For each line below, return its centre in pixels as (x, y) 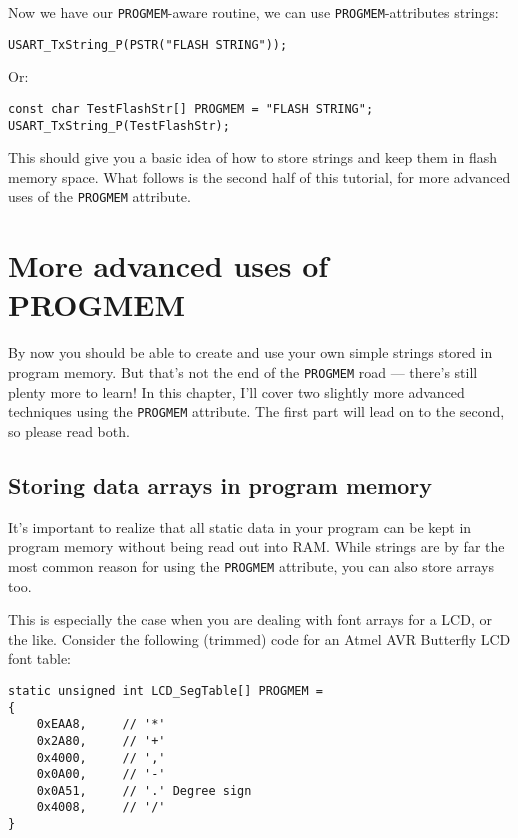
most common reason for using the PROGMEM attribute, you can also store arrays (251, 565)
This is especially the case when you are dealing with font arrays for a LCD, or (250, 619)
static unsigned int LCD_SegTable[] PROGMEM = (165, 690)
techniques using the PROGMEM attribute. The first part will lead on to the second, (256, 411)
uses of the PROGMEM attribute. (99, 196)
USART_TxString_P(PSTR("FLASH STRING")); (148, 44)
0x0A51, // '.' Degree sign (144, 790)
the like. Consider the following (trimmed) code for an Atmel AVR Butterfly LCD (259, 638)
